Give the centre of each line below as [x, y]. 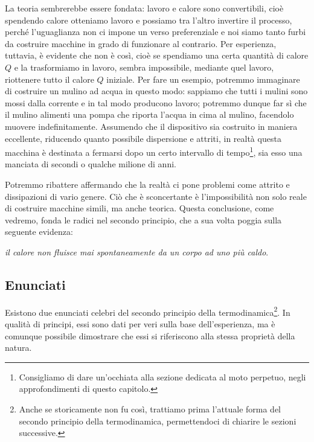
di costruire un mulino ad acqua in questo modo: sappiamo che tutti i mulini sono [156, 91]
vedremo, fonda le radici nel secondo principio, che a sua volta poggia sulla [143, 219]
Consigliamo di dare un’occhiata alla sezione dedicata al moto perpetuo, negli [162, 376]
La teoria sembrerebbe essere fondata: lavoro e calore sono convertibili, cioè [144, 8]
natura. [18, 348]
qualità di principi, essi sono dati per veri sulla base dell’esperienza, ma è [140, 323]
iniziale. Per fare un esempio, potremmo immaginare [203, 79]
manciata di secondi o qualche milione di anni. [91, 164]
